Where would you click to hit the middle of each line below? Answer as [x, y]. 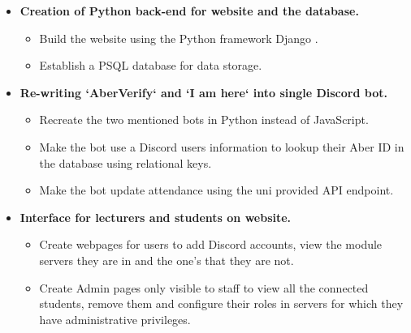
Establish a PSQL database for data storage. [151, 65]
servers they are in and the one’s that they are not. [167, 260]
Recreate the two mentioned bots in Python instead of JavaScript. [204, 120]
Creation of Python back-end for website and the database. [189, 11]
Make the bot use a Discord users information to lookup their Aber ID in [222, 146]
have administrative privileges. [115, 319]
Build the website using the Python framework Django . [179, 38]
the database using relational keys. [125, 162]
